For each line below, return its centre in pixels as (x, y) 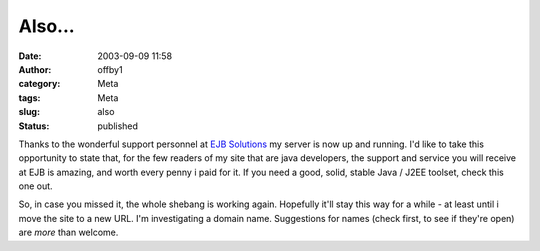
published (118, 126)
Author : (35, 69)
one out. (36, 186)
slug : (29, 112)
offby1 (110, 69)
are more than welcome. (68, 232)
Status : (34, 126)
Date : (30, 56)
